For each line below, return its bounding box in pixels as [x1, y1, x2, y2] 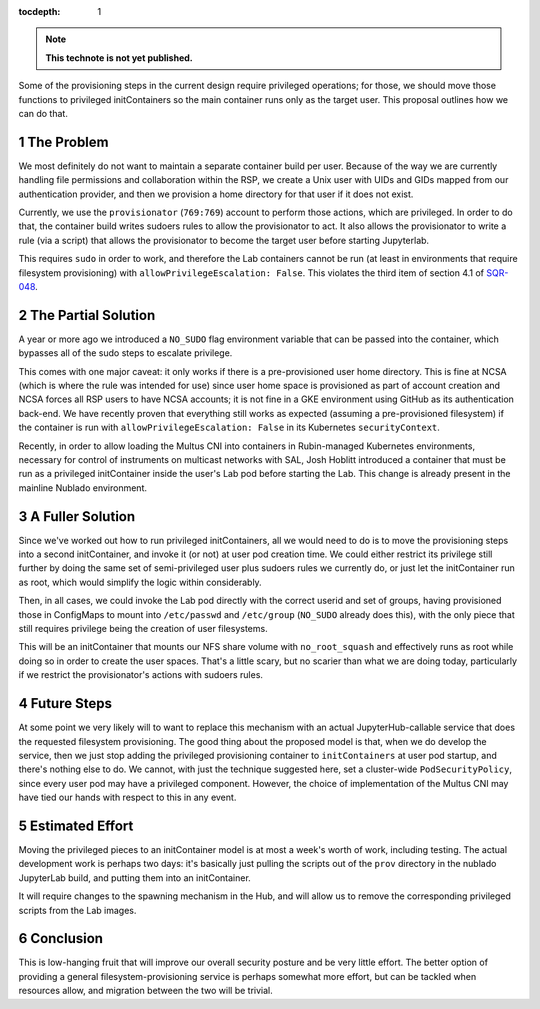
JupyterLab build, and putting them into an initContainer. [18, 871, 252, 884]
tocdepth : [18, 6, 61, 17]
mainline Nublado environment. [18, 481, 147, 494]
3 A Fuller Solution [18, 508, 136, 525]
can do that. [18, 107, 69, 119]
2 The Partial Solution [18, 306, 156, 324]
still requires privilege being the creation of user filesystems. [18, 623, 269, 635]
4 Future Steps [18, 695, 112, 712]
